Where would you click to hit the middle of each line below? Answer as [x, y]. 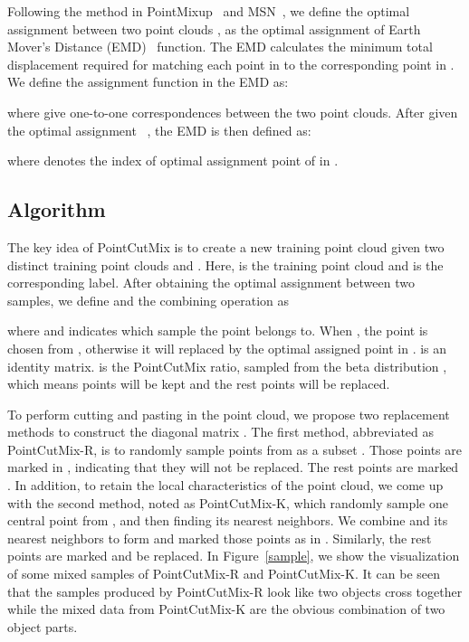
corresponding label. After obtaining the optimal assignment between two [211, 283]
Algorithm [57, 209]
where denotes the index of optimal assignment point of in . [173, 160]
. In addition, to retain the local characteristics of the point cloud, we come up [225, 485]
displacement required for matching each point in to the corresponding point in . [231, 64]
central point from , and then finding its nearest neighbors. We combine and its [228, 520]
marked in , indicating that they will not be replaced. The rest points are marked [233, 467]
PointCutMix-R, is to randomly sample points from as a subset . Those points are [234, 449]
